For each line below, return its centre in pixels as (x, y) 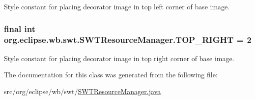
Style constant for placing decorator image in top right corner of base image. (119, 58)
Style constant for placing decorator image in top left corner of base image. (117, 6)
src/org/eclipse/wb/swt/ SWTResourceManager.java (83, 91)
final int (20, 28)
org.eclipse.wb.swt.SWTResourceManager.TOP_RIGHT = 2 (128, 40)
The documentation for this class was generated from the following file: (111, 75)
